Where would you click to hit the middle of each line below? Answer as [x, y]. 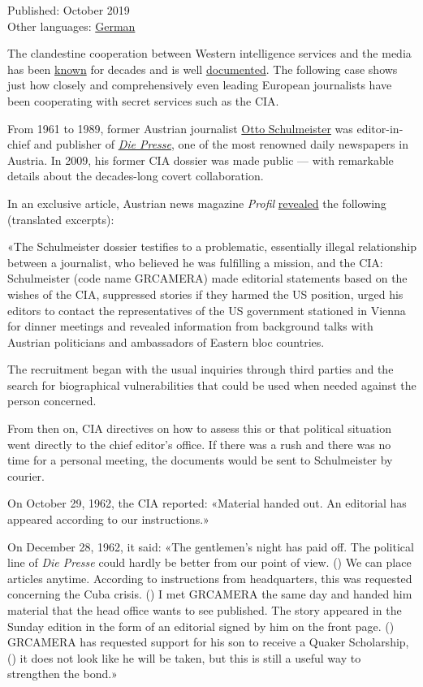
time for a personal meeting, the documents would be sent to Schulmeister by [200, 460]
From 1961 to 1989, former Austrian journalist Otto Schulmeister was [180, 128]
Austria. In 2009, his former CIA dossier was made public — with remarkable [201, 160]
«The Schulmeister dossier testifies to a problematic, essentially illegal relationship [212, 246]
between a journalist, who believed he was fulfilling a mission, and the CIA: [195, 262]
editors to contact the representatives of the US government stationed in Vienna [207, 310]
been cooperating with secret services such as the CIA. [143, 100]
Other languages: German [71, 26]
